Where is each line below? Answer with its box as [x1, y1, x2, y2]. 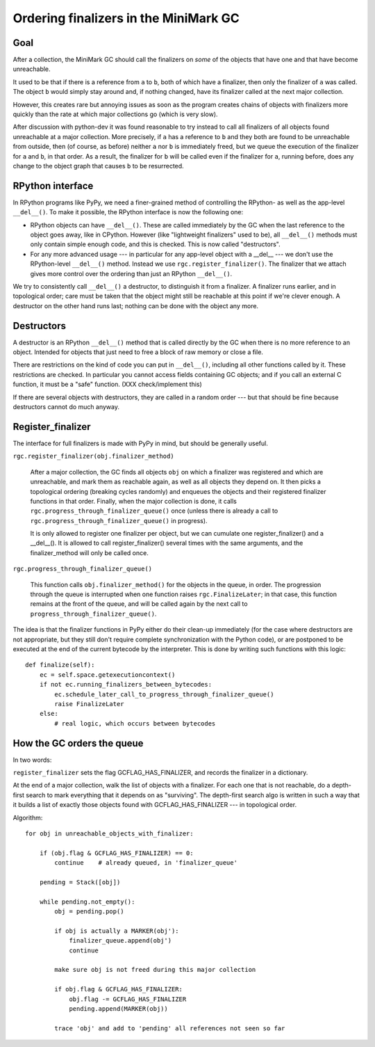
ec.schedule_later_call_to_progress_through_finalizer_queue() [54, 690, 274, 698]
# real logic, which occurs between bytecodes [54, 719, 216, 727]
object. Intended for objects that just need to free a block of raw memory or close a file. [12, 348, 264, 356]
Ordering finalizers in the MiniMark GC [12, 10, 240, 26]
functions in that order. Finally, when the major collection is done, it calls [30, 497, 237, 505]
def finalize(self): [25, 661, 95, 669]
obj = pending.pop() [54, 908, 124, 916]
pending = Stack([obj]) [39, 878, 121, 886]
